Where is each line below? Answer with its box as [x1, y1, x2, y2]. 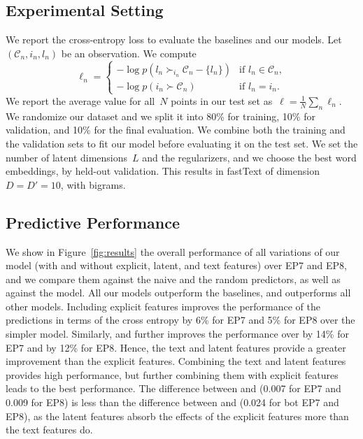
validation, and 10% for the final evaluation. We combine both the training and [6, 122, 346, 137]
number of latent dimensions [6, 150, 128, 164]
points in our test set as [171, 93, 273, 108]
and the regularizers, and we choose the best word [142, 150, 357, 164]
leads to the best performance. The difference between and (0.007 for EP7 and [6, 381, 341, 396]
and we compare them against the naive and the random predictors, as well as [6, 271, 341, 286]
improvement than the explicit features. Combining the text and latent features [6, 354, 346, 368]
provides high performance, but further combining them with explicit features [6, 367, 339, 382]
